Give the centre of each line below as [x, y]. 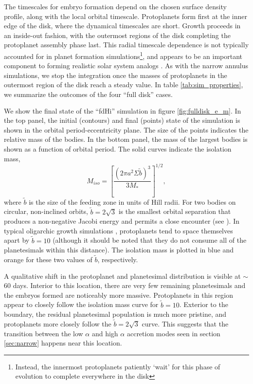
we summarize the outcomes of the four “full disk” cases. [88, 94]
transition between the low [44, 333]
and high [105, 333]
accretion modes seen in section [173, 333]
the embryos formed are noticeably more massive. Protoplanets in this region [118, 295]
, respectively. [118, 259]
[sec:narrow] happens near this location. [63, 343]
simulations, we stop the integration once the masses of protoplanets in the [116, 75]
